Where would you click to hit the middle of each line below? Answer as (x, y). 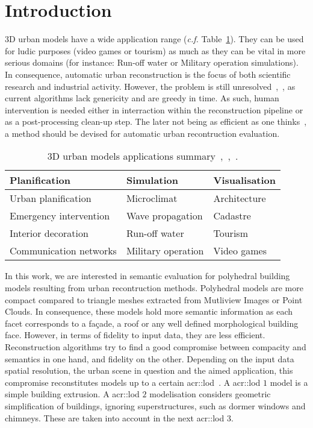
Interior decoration (49, 233)
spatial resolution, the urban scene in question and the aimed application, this (149, 370)
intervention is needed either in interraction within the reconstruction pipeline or (154, 109)
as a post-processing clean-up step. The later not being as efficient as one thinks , (156, 121)
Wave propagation (164, 216)
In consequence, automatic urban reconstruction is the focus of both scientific (148, 74)
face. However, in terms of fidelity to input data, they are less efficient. (135, 335)
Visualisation (245, 180)
